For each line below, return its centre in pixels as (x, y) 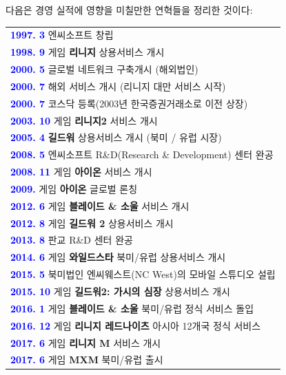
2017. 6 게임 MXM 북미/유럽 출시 (87, 360)
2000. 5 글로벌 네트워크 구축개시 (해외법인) (104, 69)
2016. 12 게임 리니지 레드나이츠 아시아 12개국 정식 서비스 (136, 325)
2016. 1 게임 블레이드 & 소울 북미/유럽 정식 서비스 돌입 (132, 308)
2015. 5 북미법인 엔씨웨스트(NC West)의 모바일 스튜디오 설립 (143, 274)
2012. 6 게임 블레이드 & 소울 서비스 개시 (100, 205)
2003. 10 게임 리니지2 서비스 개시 (84, 120)
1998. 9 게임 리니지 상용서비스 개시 (88, 52)
